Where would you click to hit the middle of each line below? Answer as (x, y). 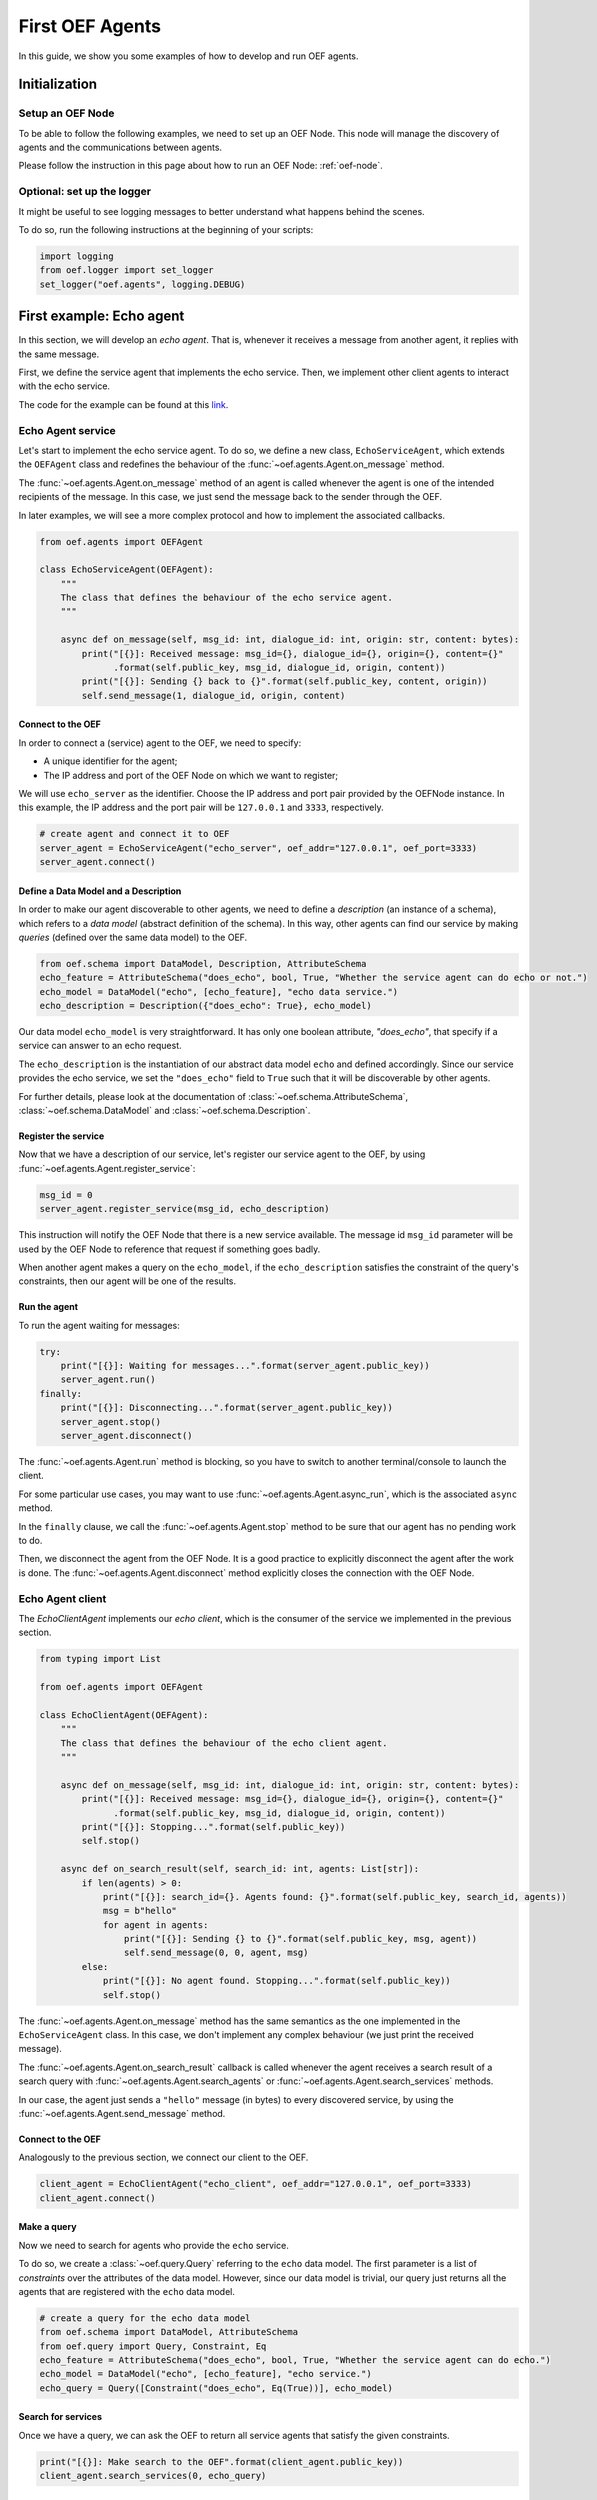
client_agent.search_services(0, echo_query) (153, 2476)
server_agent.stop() (111, 1421)
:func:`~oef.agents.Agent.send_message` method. (122, 2113)
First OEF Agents (90, 26)
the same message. (59, 354)
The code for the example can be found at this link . (123, 404)
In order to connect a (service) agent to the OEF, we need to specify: (160, 742)
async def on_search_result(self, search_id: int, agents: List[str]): (240, 1869)
